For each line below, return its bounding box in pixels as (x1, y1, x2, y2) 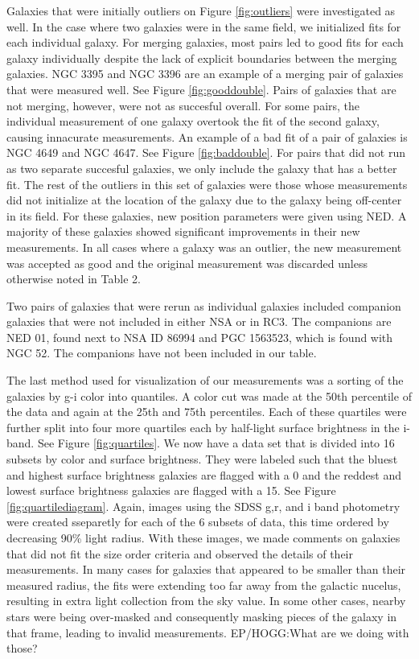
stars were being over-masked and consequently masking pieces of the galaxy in (6, 608, 397, 624)
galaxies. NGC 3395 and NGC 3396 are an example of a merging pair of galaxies (6, 65, 404, 82)
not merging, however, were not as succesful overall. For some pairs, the (6, 97, 360, 113)
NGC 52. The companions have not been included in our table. (6, 344, 317, 361)
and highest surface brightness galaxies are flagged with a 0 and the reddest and (6, 466, 402, 483)
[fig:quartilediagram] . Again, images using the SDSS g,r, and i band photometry (6, 497, 401, 514)
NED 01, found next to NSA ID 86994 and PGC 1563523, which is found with (6, 328, 393, 345)
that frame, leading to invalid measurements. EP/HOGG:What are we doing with (6, 624, 409, 640)
